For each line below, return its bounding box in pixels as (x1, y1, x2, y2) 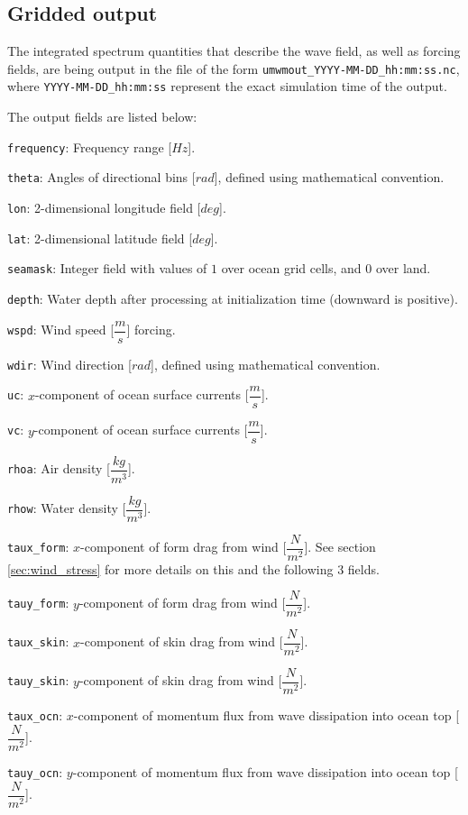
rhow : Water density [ (7, 499, 126, 517)
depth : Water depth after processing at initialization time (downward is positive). (7, 288, 458, 307)
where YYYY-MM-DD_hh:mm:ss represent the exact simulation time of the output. (7, 77, 447, 96)
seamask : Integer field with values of (7, 259, 207, 278)
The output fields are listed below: (7, 107, 197, 126)
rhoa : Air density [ (7, 459, 110, 478)
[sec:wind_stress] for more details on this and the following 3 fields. (7, 559, 380, 578)
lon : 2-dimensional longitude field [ (7, 198, 201, 217)
